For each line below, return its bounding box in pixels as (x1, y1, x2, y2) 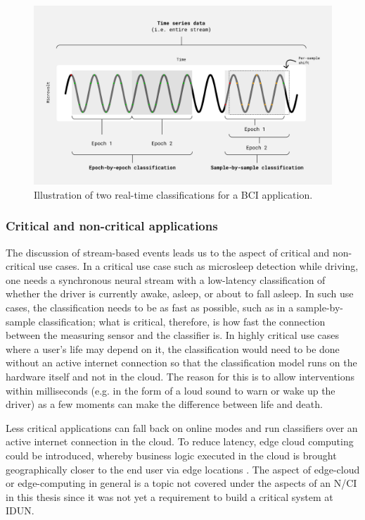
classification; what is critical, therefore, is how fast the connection (38, 314, 326, 328)
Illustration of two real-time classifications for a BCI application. (34, 187, 313, 202)
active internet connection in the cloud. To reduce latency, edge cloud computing (6, 434, 354, 449)
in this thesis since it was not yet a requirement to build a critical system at (6, 489, 333, 504)
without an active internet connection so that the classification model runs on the (6, 355, 357, 370)
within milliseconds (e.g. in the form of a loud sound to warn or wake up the (6, 383, 335, 397)
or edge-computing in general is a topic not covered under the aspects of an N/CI (6, 476, 357, 490)
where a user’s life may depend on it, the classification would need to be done (6, 341, 340, 356)
